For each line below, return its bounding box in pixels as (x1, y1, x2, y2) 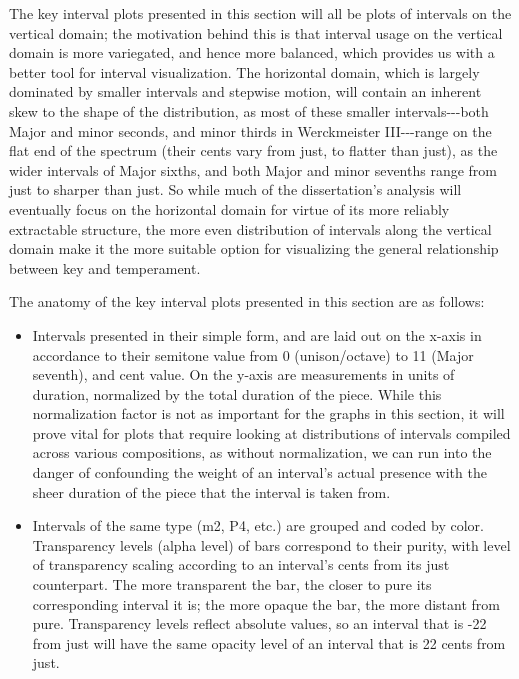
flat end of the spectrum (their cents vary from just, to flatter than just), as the (9, 140, 498, 161)
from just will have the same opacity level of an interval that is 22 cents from (32, 632, 506, 653)
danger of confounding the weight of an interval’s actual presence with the (32, 462, 487, 483)
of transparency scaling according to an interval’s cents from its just (32, 554, 450, 575)
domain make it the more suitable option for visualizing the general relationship (9, 238, 499, 259)
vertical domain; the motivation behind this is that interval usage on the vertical (9, 22, 503, 43)
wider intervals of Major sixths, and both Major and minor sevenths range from (9, 159, 497, 180)
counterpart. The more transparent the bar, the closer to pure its (32, 574, 432, 595)
